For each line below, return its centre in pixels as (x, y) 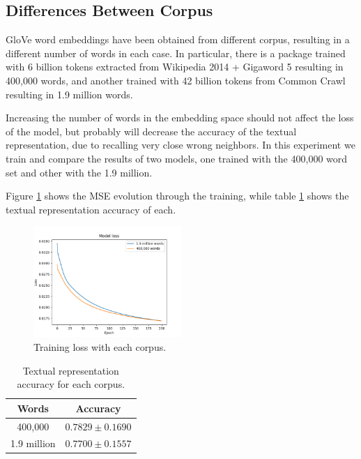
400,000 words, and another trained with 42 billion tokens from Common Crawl (176, 80)
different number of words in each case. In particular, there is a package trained (176, 53)
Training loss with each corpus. (100, 346)
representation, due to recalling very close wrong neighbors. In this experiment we (180, 145)
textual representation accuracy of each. (91, 209)
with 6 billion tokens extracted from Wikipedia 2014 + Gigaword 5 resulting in (175, 67)
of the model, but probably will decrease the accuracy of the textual (151, 131)
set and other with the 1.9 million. (79, 172)
